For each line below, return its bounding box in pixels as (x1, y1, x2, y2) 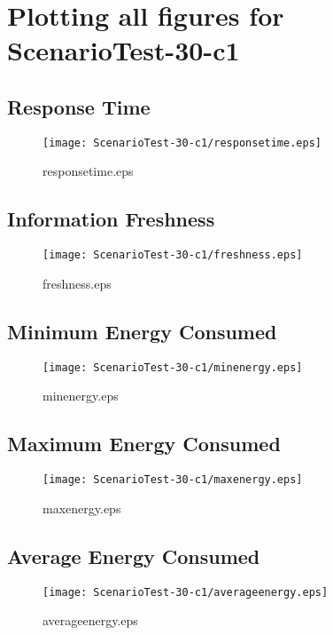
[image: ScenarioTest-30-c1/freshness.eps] (43, 249, 303, 262)
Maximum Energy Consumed (7, 430, 281, 457)
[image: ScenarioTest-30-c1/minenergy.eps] (43, 361, 303, 374)
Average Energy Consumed (7, 542, 260, 569)
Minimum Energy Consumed (7, 317, 277, 345)
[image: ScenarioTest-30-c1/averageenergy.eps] (43, 585, 329, 599)
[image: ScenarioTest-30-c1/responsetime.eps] (43, 136, 321, 149)
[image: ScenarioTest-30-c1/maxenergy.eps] (43, 473, 303, 487)
